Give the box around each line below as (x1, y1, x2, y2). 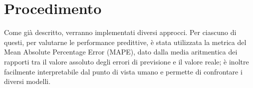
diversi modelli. (4, 76, 51, 86)
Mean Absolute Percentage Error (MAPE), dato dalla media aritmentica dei (4, 46, 238, 57)
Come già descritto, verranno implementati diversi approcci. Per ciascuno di (4, 27, 237, 37)
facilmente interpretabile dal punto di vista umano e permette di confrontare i (4, 66, 243, 76)
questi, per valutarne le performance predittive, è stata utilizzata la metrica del (4, 36, 247, 47)
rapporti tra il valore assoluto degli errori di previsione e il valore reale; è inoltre (4, 56, 249, 66)
